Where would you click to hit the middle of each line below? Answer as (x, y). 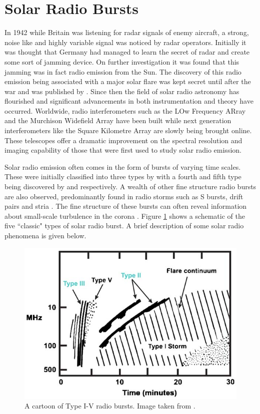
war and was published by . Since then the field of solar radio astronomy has (122, 91)
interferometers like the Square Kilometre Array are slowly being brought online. (128, 130)
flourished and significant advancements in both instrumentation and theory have (129, 101)
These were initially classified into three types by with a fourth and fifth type (123, 176)
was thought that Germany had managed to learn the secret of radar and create (127, 52)
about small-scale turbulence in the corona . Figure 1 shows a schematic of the (125, 216)
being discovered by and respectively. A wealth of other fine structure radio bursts (130, 186)
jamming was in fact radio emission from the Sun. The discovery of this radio (123, 71)
